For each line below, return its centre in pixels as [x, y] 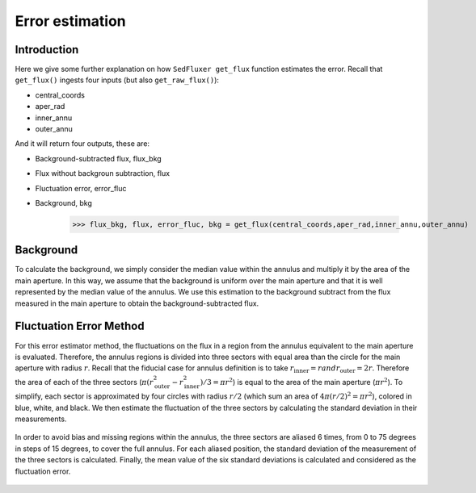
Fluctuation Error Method [80, 326]
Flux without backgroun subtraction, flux [102, 173]
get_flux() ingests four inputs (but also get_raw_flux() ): [117, 80]
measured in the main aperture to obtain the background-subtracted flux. [137, 303]
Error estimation [70, 21]
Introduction [47, 50]
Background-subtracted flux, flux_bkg [98, 158]
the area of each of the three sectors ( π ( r [84, 382]
